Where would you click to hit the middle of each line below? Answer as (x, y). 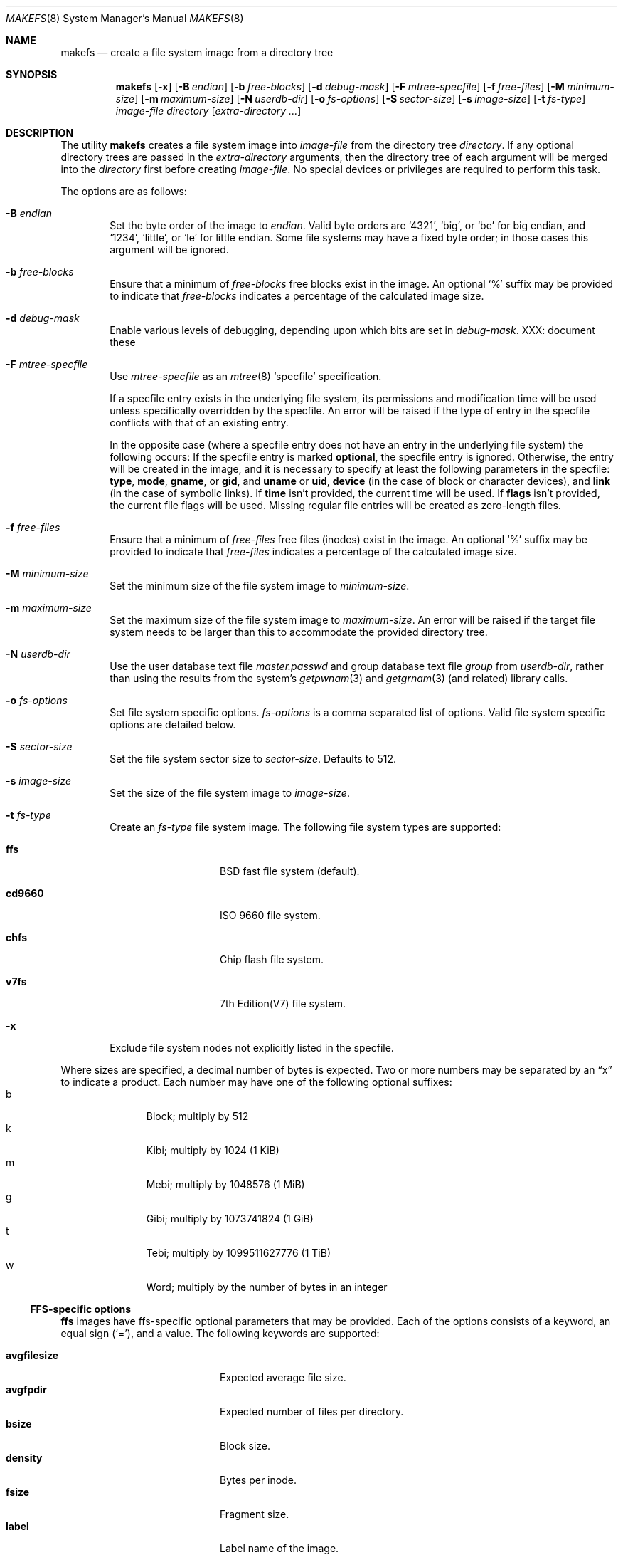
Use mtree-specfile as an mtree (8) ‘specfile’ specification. (246, 376)
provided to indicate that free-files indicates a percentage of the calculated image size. (313, 551)
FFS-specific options (81, 1309)
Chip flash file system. (272, 959)
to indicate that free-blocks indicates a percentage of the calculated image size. (297, 296)
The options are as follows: (124, 191)
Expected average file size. (283, 1377)
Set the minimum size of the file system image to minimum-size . (260, 586)
